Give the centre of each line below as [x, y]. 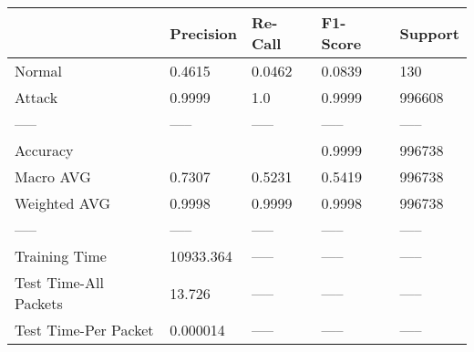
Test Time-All [59, 282]
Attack [36, 97]
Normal [39, 71]
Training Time [61, 256]
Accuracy [44, 150]
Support [429, 33]
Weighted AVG [63, 203]
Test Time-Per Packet [84, 330]
